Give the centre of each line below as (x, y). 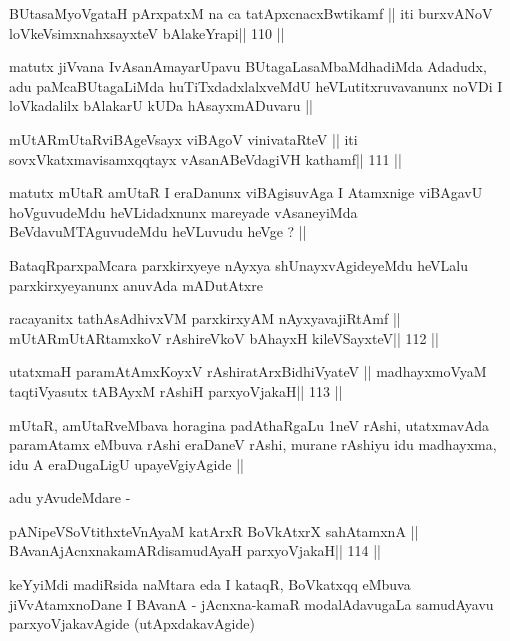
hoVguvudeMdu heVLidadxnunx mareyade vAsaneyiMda (183, 211)
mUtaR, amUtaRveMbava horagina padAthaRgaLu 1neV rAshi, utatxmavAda (249, 424)
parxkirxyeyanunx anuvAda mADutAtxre (136, 284)
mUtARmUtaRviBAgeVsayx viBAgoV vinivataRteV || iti (183, 138)
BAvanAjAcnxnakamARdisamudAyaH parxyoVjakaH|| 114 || (195, 550)
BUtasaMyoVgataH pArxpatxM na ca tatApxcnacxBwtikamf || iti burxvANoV (251, 13)
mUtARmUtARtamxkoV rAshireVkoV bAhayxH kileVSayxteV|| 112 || (224, 337)
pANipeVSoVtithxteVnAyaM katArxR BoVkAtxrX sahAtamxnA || (214, 530)
